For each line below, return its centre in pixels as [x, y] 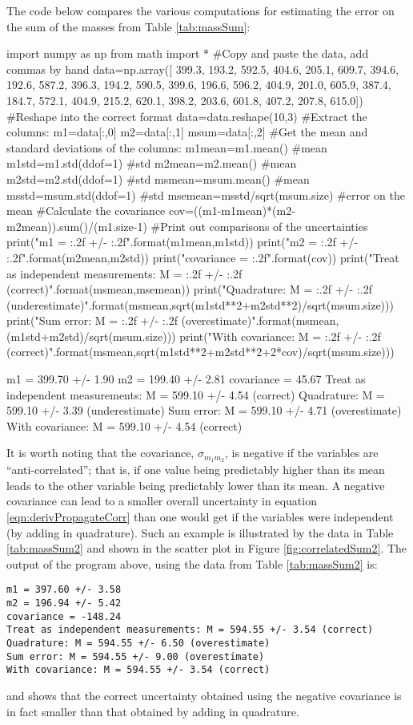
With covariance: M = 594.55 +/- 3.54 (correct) [138, 670]
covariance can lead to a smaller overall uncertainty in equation [162, 501]
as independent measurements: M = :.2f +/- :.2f [124, 273]
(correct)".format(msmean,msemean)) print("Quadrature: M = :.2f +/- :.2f [189, 289]
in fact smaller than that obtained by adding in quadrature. [153, 711]
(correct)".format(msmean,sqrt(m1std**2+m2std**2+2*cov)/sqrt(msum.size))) [200, 352]
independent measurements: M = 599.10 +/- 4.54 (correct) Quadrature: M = [196, 394]
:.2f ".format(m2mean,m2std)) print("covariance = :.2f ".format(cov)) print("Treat [203, 257]
